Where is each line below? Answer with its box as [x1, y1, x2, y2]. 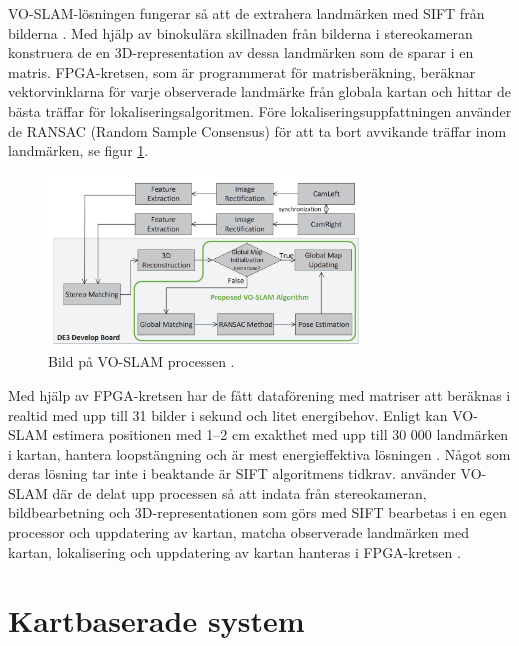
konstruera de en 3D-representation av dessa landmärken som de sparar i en [8, 42, 474, 63]
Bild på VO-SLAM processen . [48, 351, 235, 372]
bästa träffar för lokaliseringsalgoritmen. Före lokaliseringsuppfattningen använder [8, 100, 512, 121]
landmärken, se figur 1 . [8, 140, 149, 161]
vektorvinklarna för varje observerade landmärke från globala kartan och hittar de [8, 81, 511, 102]
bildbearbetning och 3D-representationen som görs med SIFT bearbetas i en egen [8, 502, 507, 523]
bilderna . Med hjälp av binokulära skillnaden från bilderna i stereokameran [8, 22, 473, 43]
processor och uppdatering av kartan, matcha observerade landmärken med [8, 522, 469, 543]
